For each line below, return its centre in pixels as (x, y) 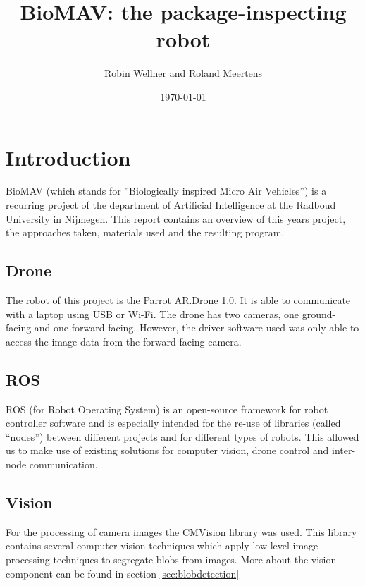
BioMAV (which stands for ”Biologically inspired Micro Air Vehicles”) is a (166, 191)
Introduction (68, 157)
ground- (319, 313)
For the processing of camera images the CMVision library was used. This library (181, 531)
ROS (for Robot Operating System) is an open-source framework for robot (167, 409)
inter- (344, 450)
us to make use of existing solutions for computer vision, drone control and (167, 450)
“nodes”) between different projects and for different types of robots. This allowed (182, 436)
